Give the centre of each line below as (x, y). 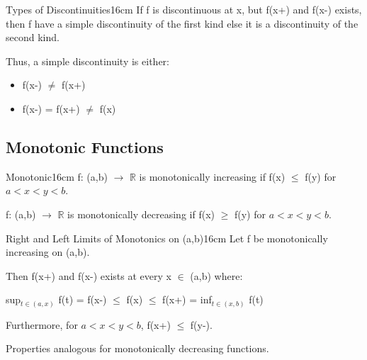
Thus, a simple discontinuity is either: (87, 61)
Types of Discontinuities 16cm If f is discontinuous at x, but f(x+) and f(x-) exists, (184, 9)
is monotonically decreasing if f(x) (141, 214)
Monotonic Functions (85, 146)
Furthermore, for (42, 324)
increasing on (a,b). (48, 252)
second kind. (33, 37)
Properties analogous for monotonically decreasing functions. (137, 348)
